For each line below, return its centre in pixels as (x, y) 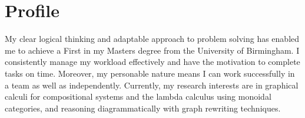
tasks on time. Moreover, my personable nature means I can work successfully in (150, 73)
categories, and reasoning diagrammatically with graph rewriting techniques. (143, 108)
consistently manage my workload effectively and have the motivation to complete (152, 62)
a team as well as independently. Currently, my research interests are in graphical (152, 85)
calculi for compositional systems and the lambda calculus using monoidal (138, 96)
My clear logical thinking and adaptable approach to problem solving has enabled (152, 39)
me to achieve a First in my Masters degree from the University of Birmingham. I (152, 50)
